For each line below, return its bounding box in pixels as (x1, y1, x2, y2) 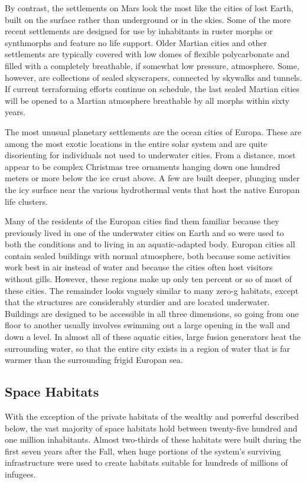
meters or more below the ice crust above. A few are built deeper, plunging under (5, 172, 300, 184)
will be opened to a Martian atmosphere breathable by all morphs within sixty (5, 94, 289, 106)
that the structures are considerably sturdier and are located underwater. (5, 296, 270, 308)
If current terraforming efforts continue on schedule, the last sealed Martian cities (5, 83, 300, 95)
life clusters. (5, 195, 48, 207)
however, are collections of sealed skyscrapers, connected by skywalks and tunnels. (5, 71, 302, 83)
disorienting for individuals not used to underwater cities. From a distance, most (5, 149, 296, 161)
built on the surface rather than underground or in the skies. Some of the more (5, 13, 291, 25)
